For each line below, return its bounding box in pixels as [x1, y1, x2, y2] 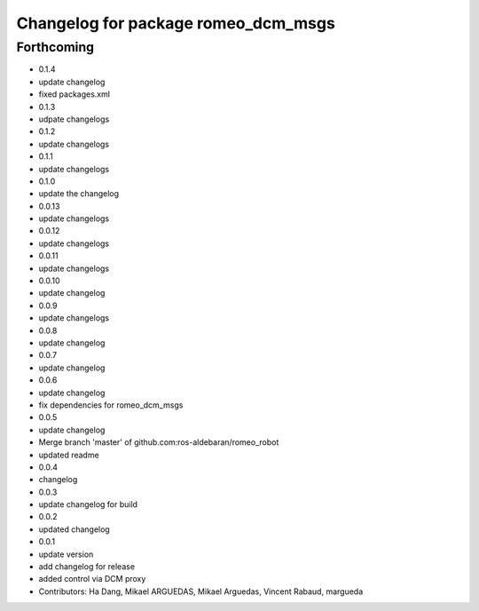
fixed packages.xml [38, 89, 111, 99]
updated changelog [38, 524, 110, 535]
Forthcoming [16, 39, 95, 55]
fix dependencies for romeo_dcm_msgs [38, 400, 184, 410]
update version [38, 549, 94, 559]
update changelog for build [38, 499, 137, 510]
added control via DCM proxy [38, 574, 146, 584]
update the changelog [38, 188, 120, 199]
